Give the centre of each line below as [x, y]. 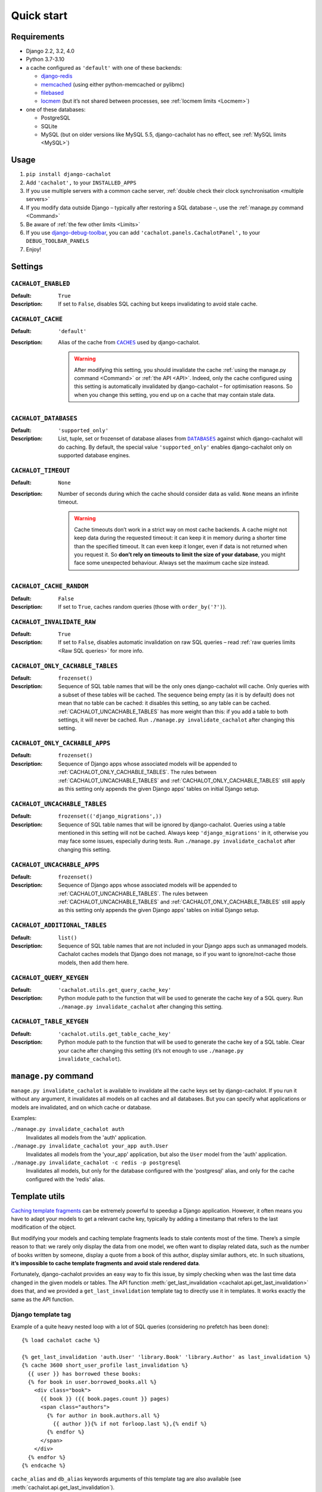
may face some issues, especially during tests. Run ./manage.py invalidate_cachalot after [177, 841]
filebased [52, 93]
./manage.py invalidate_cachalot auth [68, 1129]
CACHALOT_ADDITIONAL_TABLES [59, 925]
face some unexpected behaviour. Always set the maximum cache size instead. [172, 563]
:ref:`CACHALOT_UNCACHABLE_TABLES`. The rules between [133, 893]
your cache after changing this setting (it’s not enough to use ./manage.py [151, 1050]
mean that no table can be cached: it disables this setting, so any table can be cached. [164, 703]
